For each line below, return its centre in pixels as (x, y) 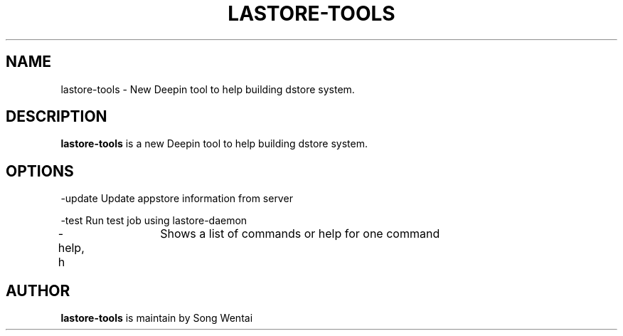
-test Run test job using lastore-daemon (154, 221)
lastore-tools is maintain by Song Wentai (157, 318)
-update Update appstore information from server (177, 199)
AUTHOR (38, 290)
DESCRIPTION (57, 117)
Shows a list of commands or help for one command (300, 234)
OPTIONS (40, 171)
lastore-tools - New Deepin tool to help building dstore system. (208, 89)
